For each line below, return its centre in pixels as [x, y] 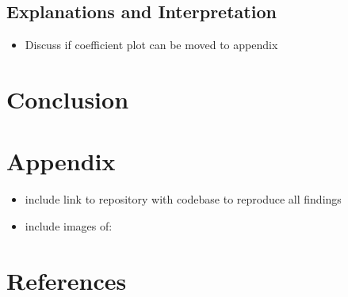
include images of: [69, 225]
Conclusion [68, 99]
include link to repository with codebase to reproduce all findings [183, 199]
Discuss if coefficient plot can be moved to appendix [151, 45]
